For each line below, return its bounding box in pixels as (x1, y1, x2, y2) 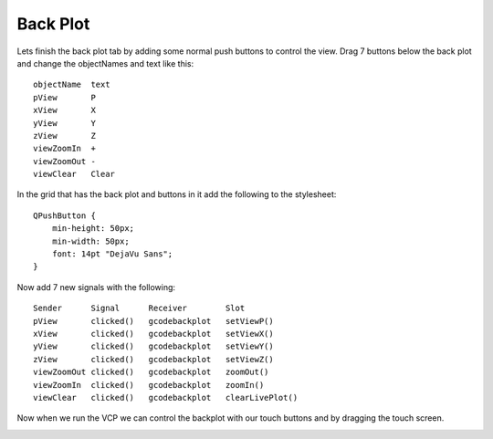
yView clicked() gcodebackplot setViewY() (33, 341, 274, 351)
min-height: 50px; (51, 224, 135, 234)
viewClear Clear (33, 169, 116, 180)
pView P (33, 92, 96, 102)
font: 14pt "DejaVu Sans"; (51, 249, 173, 259)
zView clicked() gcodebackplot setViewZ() (33, 354, 274, 364)
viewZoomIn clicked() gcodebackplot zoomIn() (33, 380, 265, 390)
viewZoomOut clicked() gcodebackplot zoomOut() (33, 367, 269, 378)
